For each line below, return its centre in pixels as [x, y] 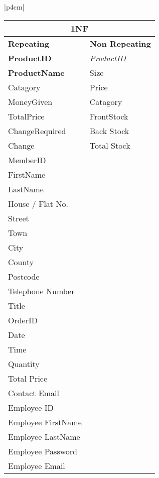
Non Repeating [120, 43]
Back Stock [109, 131]
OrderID [23, 320]
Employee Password [43, 451]
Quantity [24, 364]
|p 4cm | [14, 7]
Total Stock [110, 145]
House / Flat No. [38, 203]
